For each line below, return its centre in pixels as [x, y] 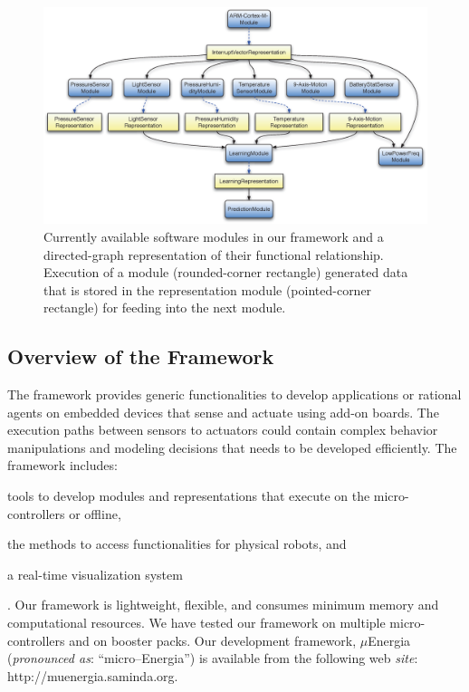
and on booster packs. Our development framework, [213, 640]
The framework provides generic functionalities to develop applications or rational [234, 394]
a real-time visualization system [95, 574]
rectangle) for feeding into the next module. [165, 308]
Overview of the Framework [141, 356]
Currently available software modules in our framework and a [214, 236]
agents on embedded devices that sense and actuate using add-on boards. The [223, 412]
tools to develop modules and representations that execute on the [189, 496]
